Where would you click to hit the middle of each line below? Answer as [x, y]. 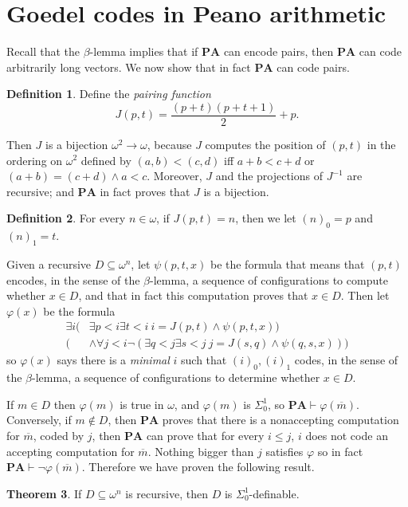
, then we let [266, 218]
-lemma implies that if [144, 51]
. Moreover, [175, 176]
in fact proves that [145, 191]
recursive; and [40, 191]
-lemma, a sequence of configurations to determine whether [176, 377]
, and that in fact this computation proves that [193, 295]
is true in [142, 404]
